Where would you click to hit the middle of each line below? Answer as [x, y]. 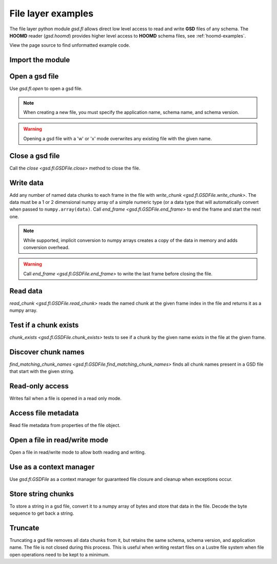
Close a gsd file [35, 156]
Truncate [24, 528]
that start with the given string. [42, 371]
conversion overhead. [46, 247]
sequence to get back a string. [42, 513]
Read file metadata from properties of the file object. [65, 425]
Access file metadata [44, 413]
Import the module [40, 60]
